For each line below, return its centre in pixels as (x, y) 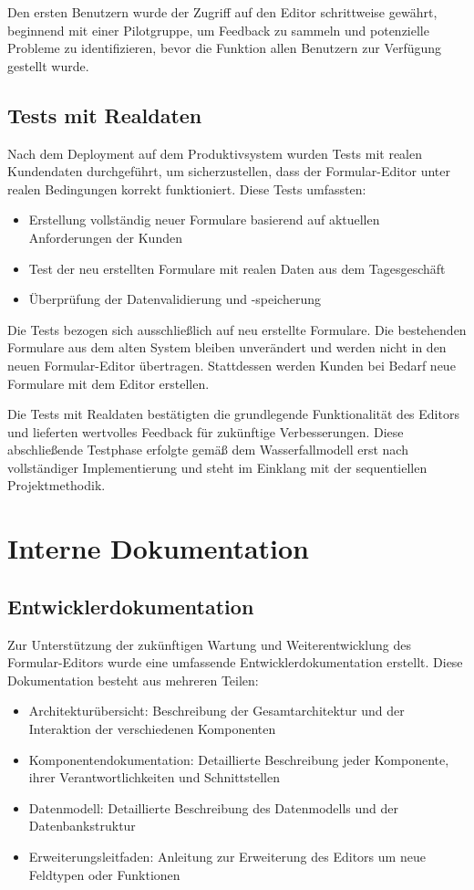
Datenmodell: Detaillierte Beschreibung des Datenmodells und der (213, 807)
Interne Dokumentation (158, 548)
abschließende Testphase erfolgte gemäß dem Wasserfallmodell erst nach (208, 450)
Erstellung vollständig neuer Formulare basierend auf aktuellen (204, 220)
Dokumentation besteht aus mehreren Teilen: (133, 680)
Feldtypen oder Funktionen (104, 874)
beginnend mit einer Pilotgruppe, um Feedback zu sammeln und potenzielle (218, 30)
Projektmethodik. (57, 485)
